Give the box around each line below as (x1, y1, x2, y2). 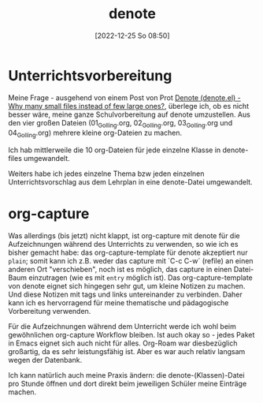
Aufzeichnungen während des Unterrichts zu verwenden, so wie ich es (8, 240, 239, 249)
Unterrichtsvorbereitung (8, 66, 172, 84)
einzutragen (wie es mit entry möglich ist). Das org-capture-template (28, 273, 254, 282)
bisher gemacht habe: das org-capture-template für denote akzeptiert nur (8, 248, 248, 257)
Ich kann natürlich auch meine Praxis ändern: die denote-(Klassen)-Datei (8, 371, 246, 380)
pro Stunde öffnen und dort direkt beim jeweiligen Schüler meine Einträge (8, 379, 247, 389)
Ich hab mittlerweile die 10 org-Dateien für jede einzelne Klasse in (8, 145, 221, 155)
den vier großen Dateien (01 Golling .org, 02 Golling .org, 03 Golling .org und (8, 118, 233, 129)
